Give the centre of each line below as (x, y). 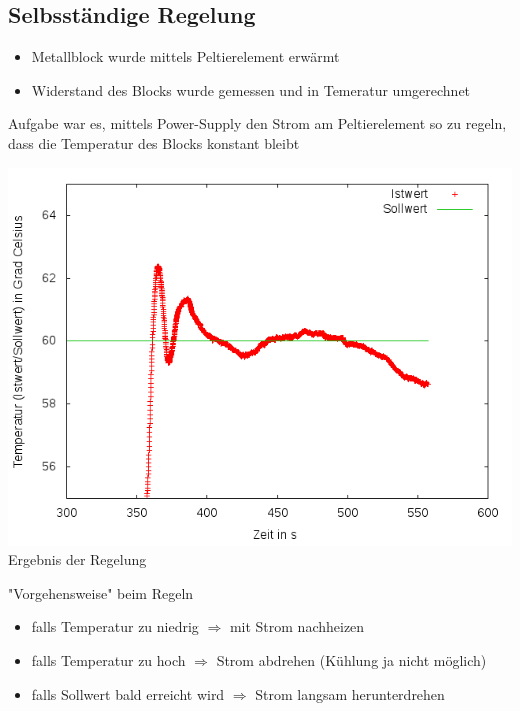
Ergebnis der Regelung (77, 559)
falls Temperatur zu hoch (108, 659)
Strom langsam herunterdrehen (350, 693)
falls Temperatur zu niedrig (115, 626)
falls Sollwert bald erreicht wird (128, 693)
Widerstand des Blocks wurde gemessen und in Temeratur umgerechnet (251, 89)
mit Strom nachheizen (297, 626)
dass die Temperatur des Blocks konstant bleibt (154, 142)
